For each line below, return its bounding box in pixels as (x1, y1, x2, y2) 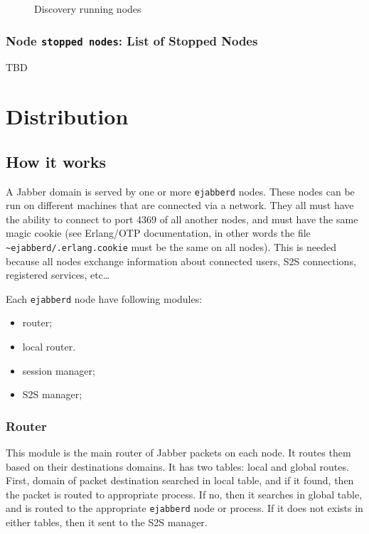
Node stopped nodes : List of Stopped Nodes (6, 31, 258, 49)
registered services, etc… (6, 267, 110, 282)
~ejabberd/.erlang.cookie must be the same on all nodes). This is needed (6, 239, 336, 254)
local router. (22, 339, 76, 354)
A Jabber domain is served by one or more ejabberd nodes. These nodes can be (6, 183, 355, 198)
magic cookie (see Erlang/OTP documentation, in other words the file (6, 225, 311, 240)
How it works (6, 150, 107, 172)
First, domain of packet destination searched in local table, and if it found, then (6, 473, 354, 488)
